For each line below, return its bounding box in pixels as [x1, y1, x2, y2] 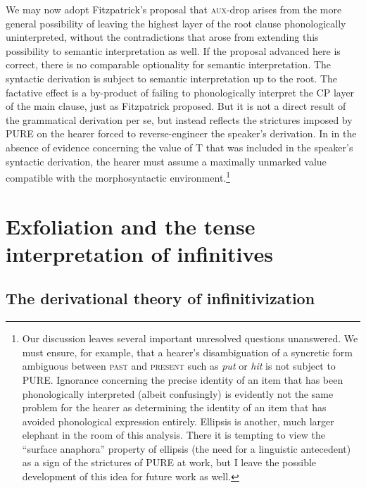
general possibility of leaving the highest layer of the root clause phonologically [6, 15, 346, 30]
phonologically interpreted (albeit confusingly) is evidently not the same [22, 386, 334, 401]
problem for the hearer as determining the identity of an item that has [22, 400, 327, 415]
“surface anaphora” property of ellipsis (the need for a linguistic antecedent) [22, 441, 351, 456]
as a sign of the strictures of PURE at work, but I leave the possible [22, 455, 317, 470]
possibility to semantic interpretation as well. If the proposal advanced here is [6, 43, 341, 58]
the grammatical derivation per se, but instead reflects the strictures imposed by [6, 112, 353, 127]
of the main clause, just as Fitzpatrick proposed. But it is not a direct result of [6, 99, 346, 113]
